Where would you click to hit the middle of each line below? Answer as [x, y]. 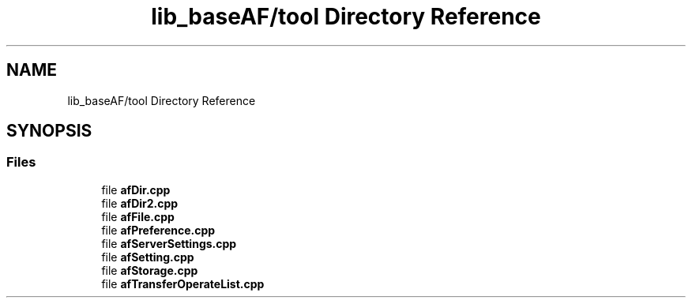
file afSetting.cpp [148, 257]
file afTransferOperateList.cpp [183, 283]
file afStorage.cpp [150, 270]
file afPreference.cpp [158, 230]
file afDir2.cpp [140, 203]
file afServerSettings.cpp [169, 243]
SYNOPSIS [49, 131]
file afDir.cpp [136, 190]
